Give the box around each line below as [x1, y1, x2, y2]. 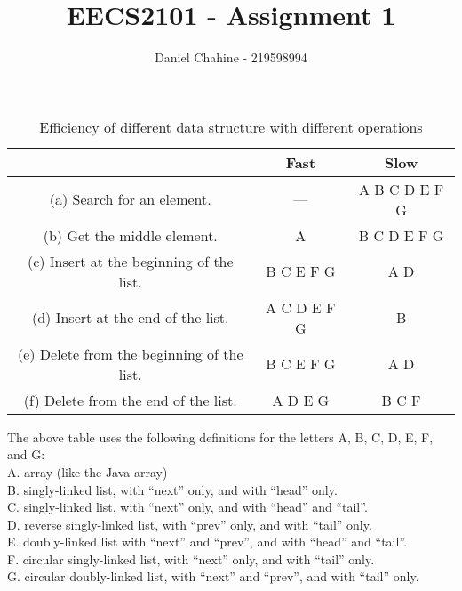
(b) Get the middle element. [43, 224, 218, 246]
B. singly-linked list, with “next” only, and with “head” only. [7, 480, 338, 498]
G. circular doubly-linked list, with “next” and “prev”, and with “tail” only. [7, 567, 419, 586]
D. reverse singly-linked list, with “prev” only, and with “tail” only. [7, 514, 372, 533]
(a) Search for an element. [49, 189, 211, 210]
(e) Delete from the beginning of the [17, 343, 243, 364]
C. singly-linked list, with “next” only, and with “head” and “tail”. [7, 498, 368, 516]
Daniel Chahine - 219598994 [155, 48, 307, 67]
